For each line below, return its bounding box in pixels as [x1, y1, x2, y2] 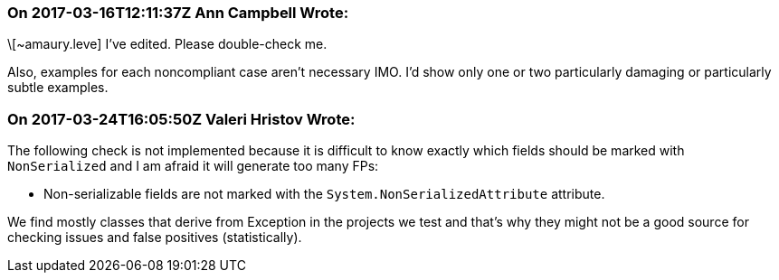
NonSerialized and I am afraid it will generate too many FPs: [7, 158, 379, 174]
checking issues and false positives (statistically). [7, 229, 302, 246]
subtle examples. [7, 79, 109, 96]
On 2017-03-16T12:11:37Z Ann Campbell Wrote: [7, 4, 349, 22]
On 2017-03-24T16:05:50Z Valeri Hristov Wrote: [7, 109, 356, 128]
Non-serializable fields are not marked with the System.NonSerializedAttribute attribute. [43, 186, 605, 202]
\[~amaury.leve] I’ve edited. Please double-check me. [7, 36, 328, 52]
